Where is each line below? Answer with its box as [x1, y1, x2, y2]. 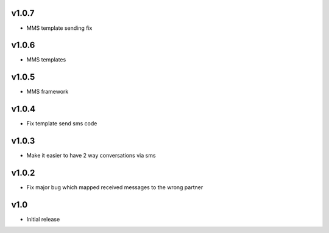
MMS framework [26, 88, 69, 96]
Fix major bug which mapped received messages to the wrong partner [26, 184, 203, 191]
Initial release [26, 215, 60, 223]
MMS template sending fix [26, 24, 93, 32]
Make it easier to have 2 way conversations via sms [26, 152, 156, 159]
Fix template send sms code [26, 120, 97, 127]
